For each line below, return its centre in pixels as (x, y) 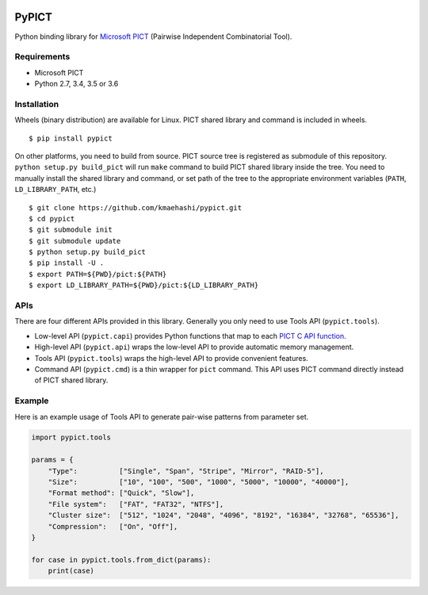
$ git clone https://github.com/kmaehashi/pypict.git (135, 207)
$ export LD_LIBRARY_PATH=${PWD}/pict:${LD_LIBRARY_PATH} (144, 285)
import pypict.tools (71, 438)
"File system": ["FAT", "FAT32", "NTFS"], (136, 504)
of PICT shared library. (71, 380)
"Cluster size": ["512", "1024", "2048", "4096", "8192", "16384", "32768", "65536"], (224, 515)
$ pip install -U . (67, 263)
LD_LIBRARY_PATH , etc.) (55, 190)
